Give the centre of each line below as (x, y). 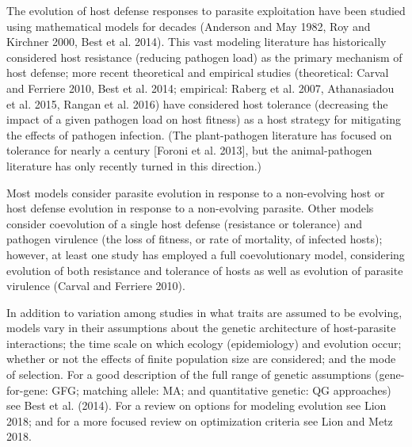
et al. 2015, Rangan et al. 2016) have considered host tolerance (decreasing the (197, 103)
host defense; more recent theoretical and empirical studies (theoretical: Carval (198, 73)
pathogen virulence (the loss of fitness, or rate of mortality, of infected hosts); (195, 239)
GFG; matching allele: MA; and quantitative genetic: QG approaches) (221, 390)
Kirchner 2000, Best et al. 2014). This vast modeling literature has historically (196, 42)
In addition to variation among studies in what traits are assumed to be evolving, (204, 312)
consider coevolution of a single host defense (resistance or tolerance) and (184, 223)
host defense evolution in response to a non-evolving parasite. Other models (190, 208)
